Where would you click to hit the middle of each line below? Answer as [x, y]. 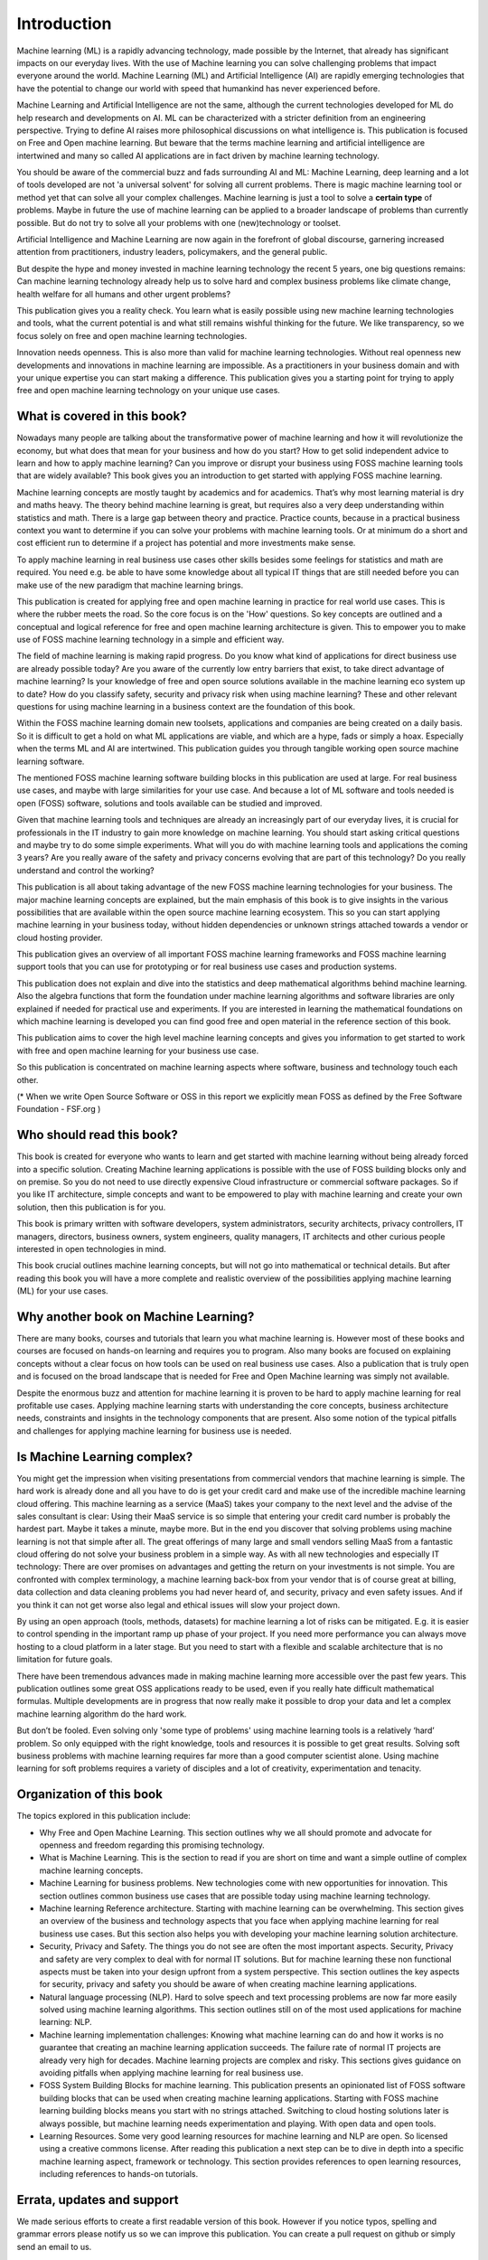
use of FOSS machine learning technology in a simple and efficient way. [150, 640]
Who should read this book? [97, 1135]
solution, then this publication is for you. [91, 1207]
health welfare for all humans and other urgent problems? [123, 294]
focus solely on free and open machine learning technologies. [132, 335]
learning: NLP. [66, 2022]
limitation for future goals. [65, 1660]
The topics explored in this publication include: [104, 1816]
